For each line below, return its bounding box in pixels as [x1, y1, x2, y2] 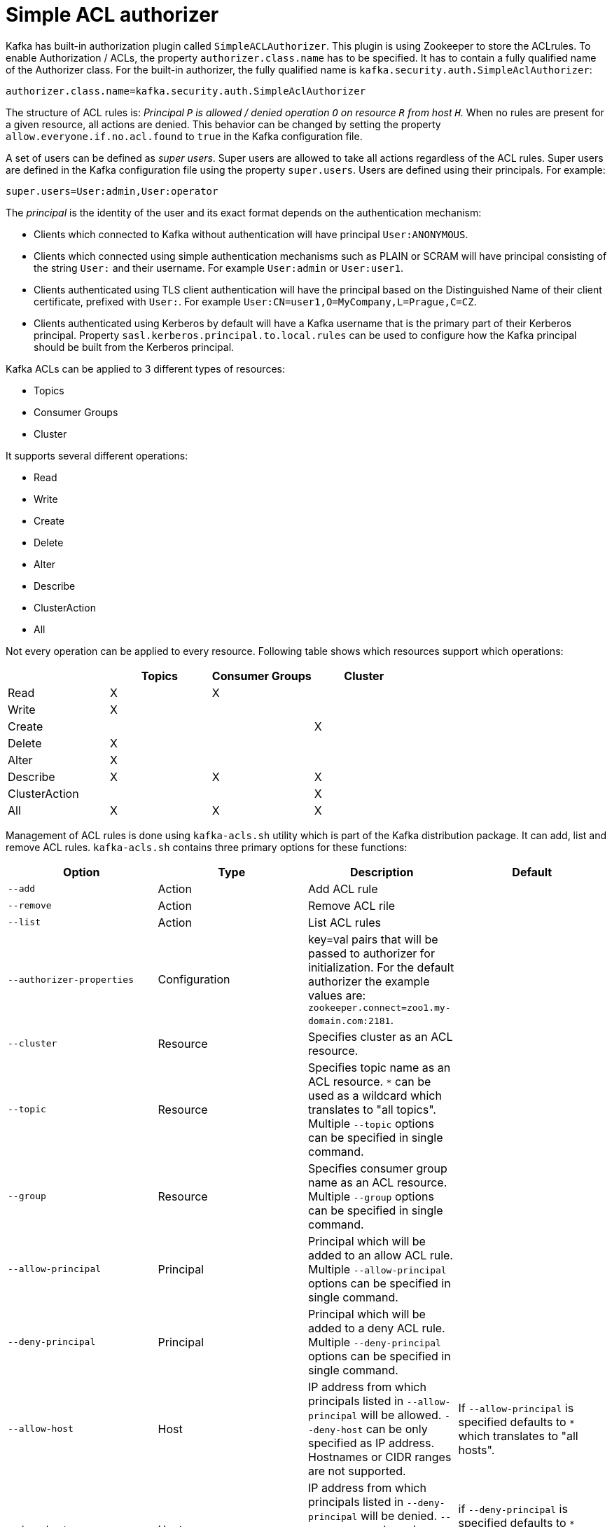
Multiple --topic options [308, 1116, 434, 1131]
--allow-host [8, 1423, 74, 1435]
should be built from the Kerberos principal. [34, 340, 235, 353]
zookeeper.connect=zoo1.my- [308, 1002, 451, 1013]
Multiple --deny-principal [308, 1334, 441, 1349]
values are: [308, 988, 366, 1002]
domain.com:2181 [308, 1015, 391, 1026]
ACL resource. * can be [308, 1074, 431, 1089]
